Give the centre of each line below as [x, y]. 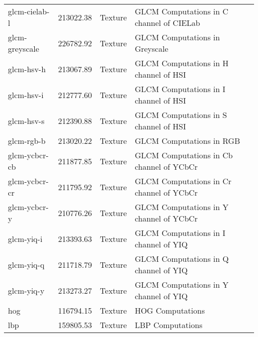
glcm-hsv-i [26, 95]
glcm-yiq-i [25, 238]
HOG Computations [170, 310]
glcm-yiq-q [26, 264]
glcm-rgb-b [27, 141]
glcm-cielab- [29, 11]
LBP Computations [168, 325]
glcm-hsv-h [27, 69]
